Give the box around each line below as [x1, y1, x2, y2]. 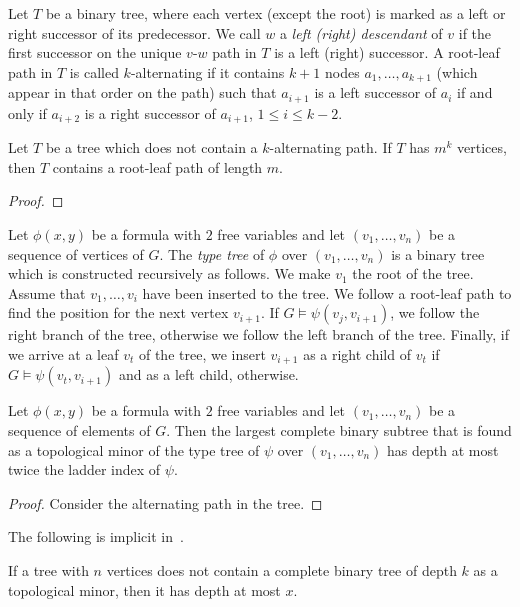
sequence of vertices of [8, 243, 144, 264]
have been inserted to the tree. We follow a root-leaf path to [142, 282, 512, 303]
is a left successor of [314, 82, 437, 103]
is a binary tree [391, 243, 485, 264]
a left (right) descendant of [279, 22, 443, 43]
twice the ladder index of [8, 459, 161, 480]
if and [457, 82, 493, 103]
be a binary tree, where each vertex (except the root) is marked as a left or [45, 3, 506, 23]
